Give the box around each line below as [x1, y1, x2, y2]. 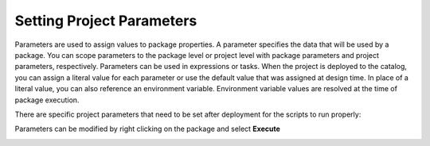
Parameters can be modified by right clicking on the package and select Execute [14, 124, 280, 134]
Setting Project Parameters [14, 12, 197, 29]
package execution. [14, 95, 80, 105]
